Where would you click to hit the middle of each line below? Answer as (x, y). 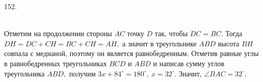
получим (82, 73)
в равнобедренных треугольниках (56, 63)
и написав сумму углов (189, 63)
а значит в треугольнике (160, 43)
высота (229, 43)
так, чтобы (171, 33)
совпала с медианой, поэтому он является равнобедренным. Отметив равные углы (131, 53)
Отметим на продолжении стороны (58, 33)
